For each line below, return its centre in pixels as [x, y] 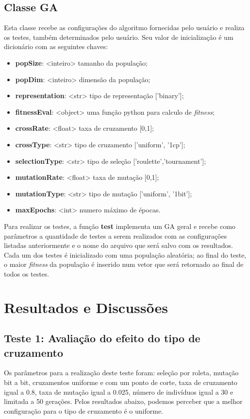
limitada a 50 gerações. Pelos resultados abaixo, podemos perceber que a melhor [123, 401]
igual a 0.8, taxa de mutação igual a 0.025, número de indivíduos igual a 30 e [119, 392]
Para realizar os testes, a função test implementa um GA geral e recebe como [120, 226]
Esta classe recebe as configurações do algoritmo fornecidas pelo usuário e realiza [124, 27]
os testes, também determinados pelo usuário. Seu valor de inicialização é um [119, 37]
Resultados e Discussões [86, 307]
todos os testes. [27, 273]
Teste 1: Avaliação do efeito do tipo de [102, 338]
